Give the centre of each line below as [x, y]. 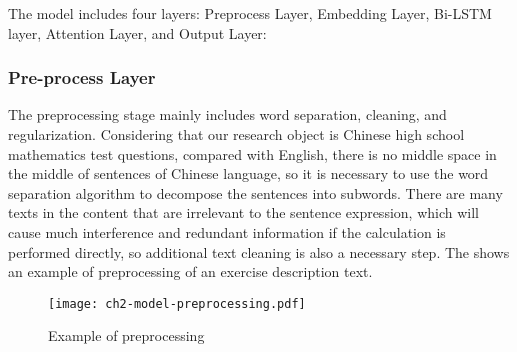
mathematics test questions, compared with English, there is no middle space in [252, 153]
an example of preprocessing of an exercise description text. [190, 271]
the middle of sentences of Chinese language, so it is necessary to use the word [248, 173]
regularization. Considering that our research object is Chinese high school [236, 134]
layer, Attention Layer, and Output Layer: [137, 32]
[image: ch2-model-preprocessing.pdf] [177, 303]
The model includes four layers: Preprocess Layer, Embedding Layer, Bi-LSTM [250, 13]
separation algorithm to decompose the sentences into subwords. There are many [255, 192]
